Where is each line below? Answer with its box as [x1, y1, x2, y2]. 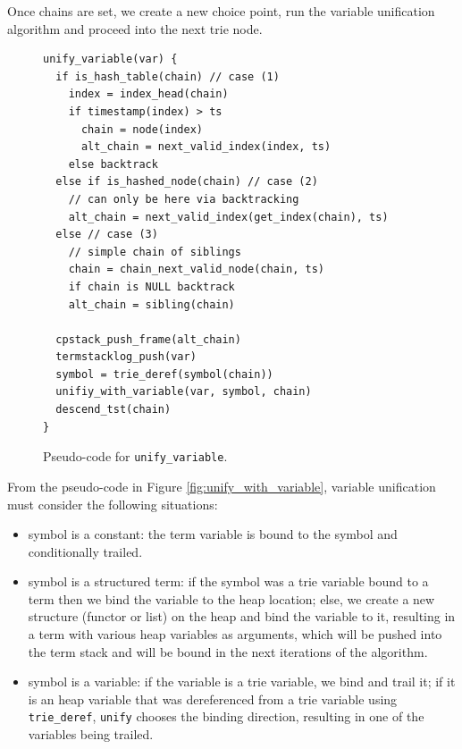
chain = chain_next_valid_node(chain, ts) [68, 263, 324, 276]
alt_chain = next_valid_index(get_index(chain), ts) [68, 210, 389, 223]
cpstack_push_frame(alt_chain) [55, 332, 241, 346]
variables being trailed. [28, 725, 154, 744]
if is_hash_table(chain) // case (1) [55, 70, 280, 83]
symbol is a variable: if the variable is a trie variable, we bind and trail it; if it [28, 672, 456, 691]
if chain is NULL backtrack [68, 280, 235, 293]
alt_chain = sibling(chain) [68, 298, 235, 311]
